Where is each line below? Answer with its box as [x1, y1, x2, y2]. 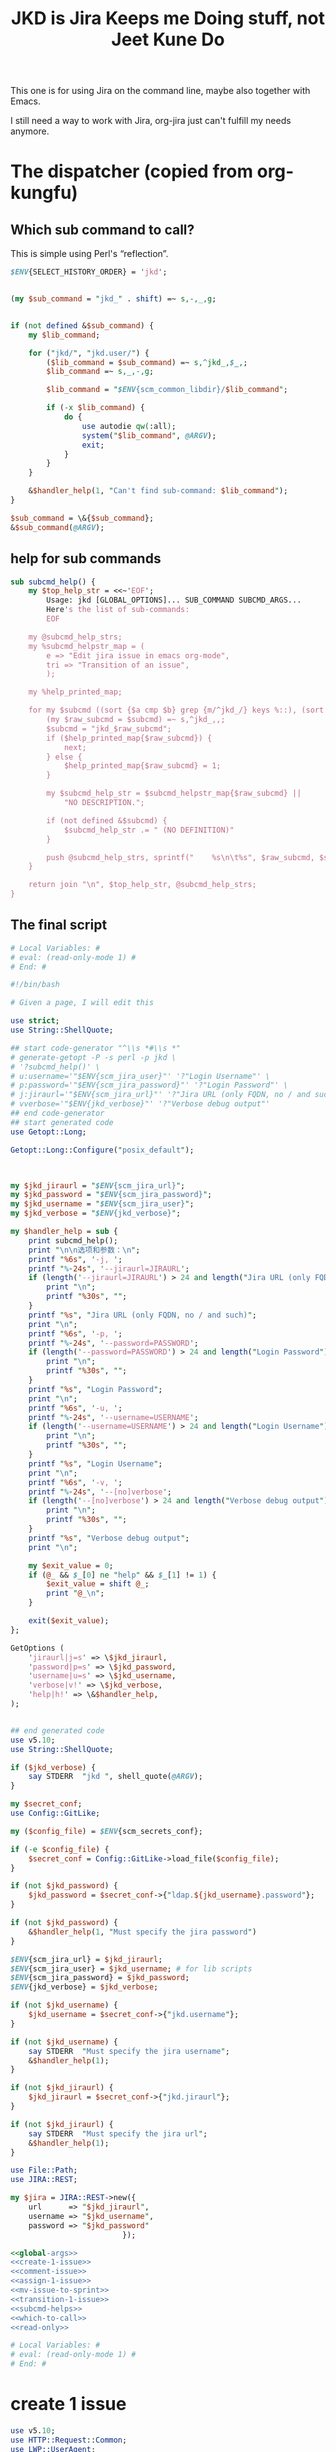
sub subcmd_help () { [10, 577, 97, 587]
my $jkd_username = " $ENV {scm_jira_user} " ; [10, 1199, 195, 1209]
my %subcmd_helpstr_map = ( [28, 641, 145, 651]
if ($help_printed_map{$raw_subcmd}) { [46, 733, 213, 743]
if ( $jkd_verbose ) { [10, 1762, 97, 1772]
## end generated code [10, 1725, 105, 1736]
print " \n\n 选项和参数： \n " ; [28, 1245, 141, 1255]
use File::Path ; [10, 2165, 78, 2176]
